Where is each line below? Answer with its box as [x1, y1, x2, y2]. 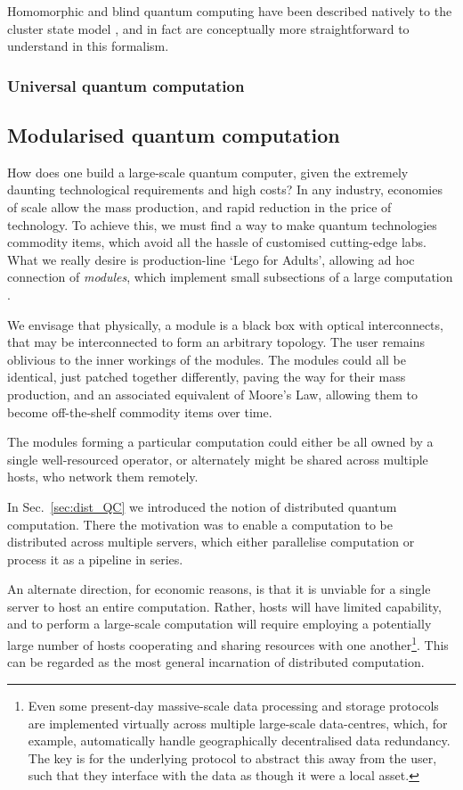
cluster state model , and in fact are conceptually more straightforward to [7, 19, 410, 37]
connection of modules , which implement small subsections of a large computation [7, 267, 453, 286]
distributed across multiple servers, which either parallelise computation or [7, 532, 415, 551]
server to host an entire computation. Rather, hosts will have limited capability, [7, 597, 442, 615]
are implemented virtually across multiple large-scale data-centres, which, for [28, 713, 448, 732]
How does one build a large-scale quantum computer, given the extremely [7, 162, 409, 181]
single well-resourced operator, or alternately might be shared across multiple [7, 449, 428, 468]
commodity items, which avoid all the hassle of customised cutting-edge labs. [7, 233, 426, 251]
